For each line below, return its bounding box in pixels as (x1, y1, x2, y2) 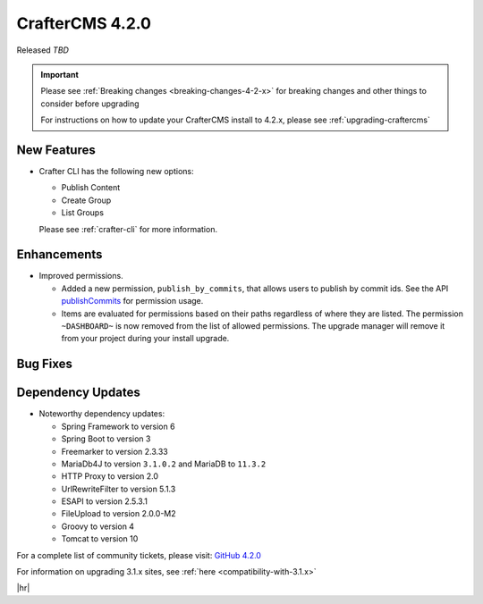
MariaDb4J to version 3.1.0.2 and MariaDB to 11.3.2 (61, 458, 267, 469)
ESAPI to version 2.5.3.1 (61, 496, 148, 507)
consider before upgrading (40, 98, 140, 109)
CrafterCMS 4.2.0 (16, 13, 152, 33)
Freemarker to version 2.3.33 (61, 446, 169, 457)
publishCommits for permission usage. (61, 296, 204, 306)
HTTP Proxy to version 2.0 (61, 471, 159, 482)
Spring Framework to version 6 (61, 421, 175, 432)
